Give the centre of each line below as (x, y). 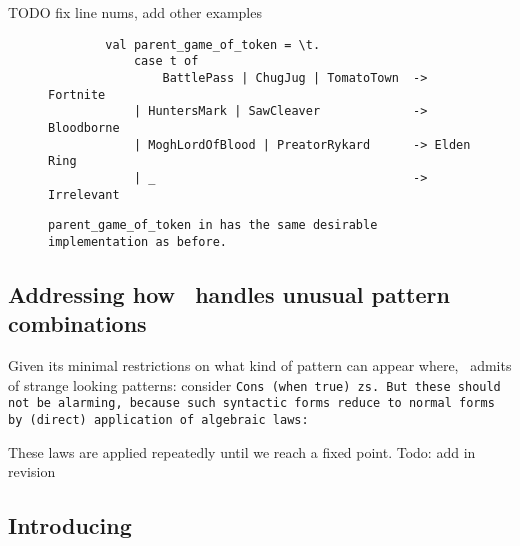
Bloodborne (84, 127)
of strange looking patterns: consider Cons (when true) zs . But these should (254, 384)
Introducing (70, 525)
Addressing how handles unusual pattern (229, 293)
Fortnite (77, 94)
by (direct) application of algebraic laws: (158, 419)
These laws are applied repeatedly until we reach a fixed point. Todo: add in (242, 451)
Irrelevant (84, 194)
